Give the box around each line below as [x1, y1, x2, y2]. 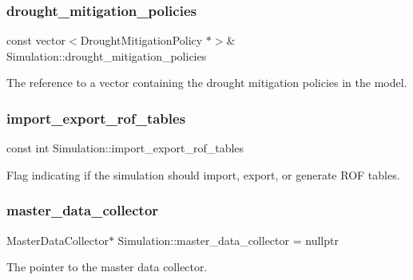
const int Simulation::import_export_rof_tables [6, 140, 244, 156]
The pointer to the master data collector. [6, 258, 208, 275]
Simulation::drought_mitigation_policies [6, 47, 207, 64]
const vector [6, 32, 66, 49]
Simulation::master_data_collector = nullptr [117, 231, 339, 248]
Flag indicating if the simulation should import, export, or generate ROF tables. [6, 166, 400, 183]
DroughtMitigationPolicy [80, 32, 203, 49]
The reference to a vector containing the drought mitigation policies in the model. [6, 74, 407, 91]
